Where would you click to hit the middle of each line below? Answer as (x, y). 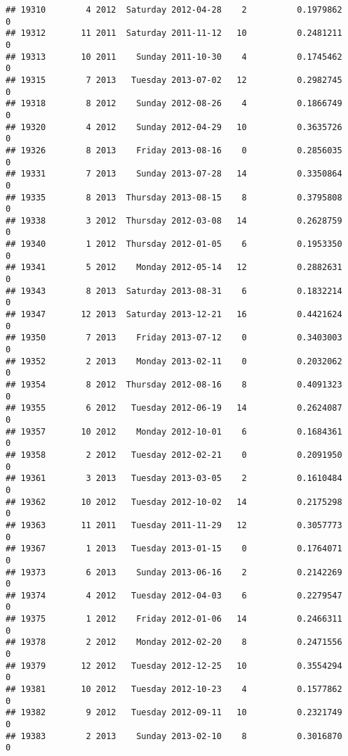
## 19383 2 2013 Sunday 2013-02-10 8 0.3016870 (174, 736)
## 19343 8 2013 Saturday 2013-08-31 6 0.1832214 (174, 291)
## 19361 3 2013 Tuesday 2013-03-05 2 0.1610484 (174, 479)
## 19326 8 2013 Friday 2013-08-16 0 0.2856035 (174, 150)
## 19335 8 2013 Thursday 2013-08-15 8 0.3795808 (174, 197)
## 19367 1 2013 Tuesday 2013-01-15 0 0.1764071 (174, 549)
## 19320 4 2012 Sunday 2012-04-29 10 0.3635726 (174, 127)
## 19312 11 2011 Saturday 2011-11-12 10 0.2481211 (174, 33)
